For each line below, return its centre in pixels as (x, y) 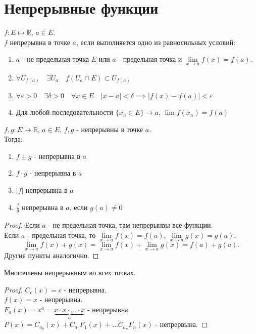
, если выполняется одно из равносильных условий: (156, 42)
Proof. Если (22, 225)
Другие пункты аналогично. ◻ (52, 255)
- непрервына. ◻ (181, 324)
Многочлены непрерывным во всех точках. (70, 273)
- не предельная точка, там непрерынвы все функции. (131, 225)
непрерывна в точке (40, 42)
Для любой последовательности (64, 112)
